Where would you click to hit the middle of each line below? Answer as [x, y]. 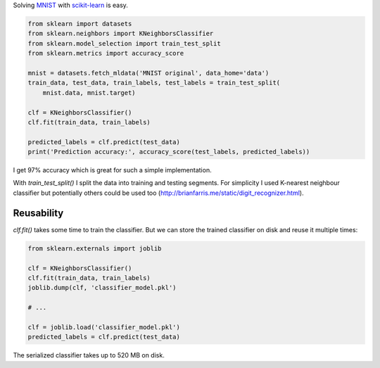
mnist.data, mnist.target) [89, 93]
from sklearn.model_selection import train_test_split [124, 43]
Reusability [38, 213]
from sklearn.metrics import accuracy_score [106, 53]
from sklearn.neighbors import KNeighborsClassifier [121, 34]
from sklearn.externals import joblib [95, 248]
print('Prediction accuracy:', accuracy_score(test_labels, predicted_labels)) [169, 152]
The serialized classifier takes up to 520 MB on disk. [89, 355]
